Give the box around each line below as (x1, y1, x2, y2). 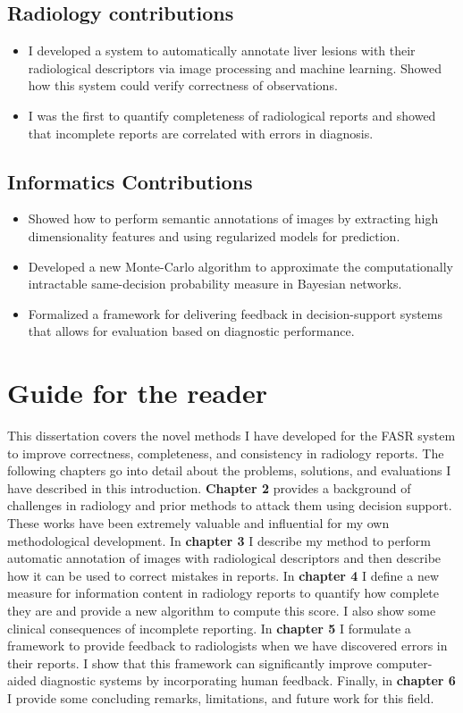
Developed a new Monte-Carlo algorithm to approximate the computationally (28, 256, 453, 275)
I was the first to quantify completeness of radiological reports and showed (28, 105, 436, 124)
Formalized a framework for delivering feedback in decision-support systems (28, 304, 442, 323)
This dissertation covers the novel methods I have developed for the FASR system (7, 426, 456, 445)
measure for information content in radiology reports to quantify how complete (7, 583, 440, 602)
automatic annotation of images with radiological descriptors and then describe (7, 549, 442, 567)
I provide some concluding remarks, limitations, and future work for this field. (7, 688, 434, 707)
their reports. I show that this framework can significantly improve (7, 653, 373, 672)
